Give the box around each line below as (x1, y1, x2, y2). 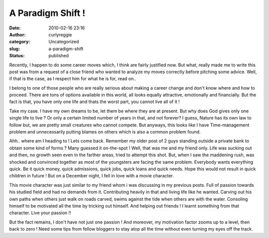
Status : (9, 53, 25, 59)
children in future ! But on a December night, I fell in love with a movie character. (9, 173, 174, 179)
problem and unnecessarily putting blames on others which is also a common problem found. (9, 129, 201, 135)
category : (9, 39, 30, 45)
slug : (9, 45, 20, 52)
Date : (9, 25, 21, 31)
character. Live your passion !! (9, 210, 72, 216)
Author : (9, 31, 26, 37)
